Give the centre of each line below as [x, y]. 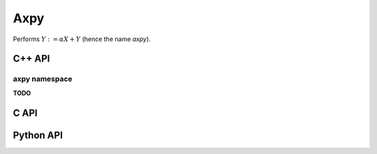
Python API [38, 135]
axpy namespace [43, 79]
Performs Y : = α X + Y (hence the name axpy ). [82, 39]
